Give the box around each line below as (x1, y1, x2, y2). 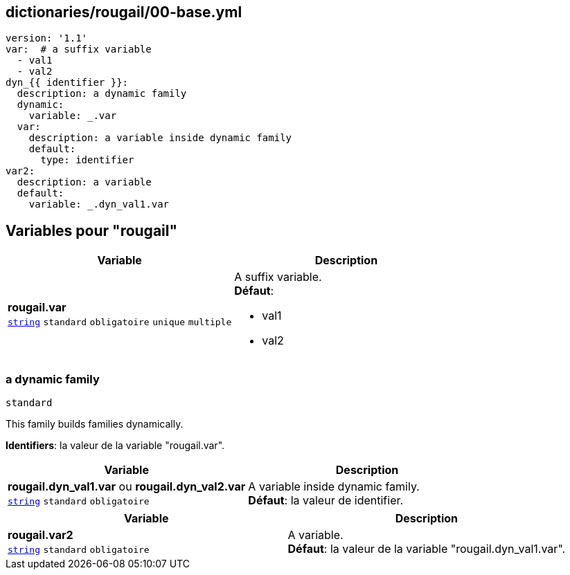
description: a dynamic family (17, 88, 187, 100)
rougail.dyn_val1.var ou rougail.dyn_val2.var (8, 480, 246, 494)
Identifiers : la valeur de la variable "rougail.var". (6, 439, 225, 452)
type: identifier (40, 154, 134, 166)
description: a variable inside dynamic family (28, 132, 292, 144)
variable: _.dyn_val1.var (28, 199, 170, 210)
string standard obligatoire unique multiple (8, 317, 232, 328)
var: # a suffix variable (6, 44, 152, 55)
